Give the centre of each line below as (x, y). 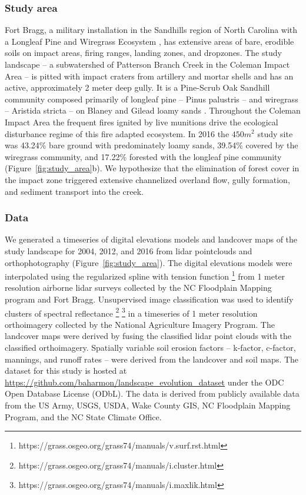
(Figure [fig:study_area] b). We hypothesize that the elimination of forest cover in (152, 168)
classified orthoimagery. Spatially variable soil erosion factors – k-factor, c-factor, (150, 347)
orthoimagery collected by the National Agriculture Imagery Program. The (140, 324)
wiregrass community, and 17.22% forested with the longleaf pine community (143, 156)
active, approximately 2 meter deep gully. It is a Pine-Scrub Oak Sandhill (137, 87)
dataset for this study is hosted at (66, 371)
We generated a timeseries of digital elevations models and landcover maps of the (151, 239)
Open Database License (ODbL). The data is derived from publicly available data (152, 393)
